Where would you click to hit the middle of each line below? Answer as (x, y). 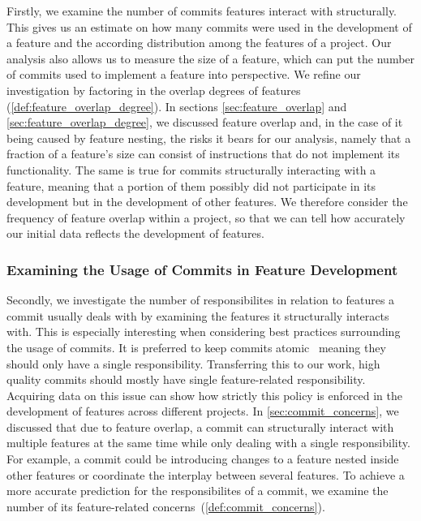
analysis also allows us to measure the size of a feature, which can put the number (211, 58)
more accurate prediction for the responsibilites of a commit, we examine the (198, 491)
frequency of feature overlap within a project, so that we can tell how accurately (206, 217)
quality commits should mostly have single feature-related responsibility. (186, 379)
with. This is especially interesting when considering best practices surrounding (204, 332)
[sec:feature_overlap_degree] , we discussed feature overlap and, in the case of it (205, 122)
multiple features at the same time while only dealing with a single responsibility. (208, 443)
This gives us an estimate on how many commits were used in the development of (209, 26)
